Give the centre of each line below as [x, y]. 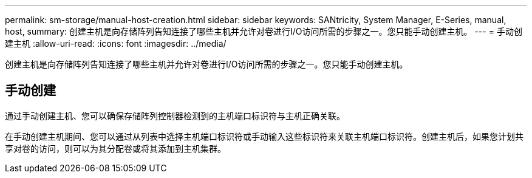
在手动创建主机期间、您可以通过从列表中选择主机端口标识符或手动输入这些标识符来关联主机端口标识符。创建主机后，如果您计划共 [264, 136]
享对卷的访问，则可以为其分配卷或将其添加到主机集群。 [115, 148]
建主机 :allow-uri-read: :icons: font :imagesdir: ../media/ [116, 43]
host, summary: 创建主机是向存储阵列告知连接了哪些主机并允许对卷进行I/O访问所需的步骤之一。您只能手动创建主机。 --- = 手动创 [264, 31]
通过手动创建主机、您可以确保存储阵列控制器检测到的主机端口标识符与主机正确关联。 [175, 115]
